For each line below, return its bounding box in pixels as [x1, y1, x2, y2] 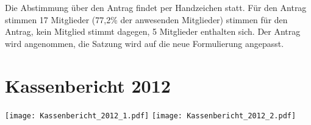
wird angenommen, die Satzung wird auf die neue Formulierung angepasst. [5, 37, 284, 49]
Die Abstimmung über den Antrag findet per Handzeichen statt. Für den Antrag [5, 1, 307, 13]
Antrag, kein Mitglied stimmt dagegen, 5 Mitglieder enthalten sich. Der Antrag [5, 25, 301, 38]
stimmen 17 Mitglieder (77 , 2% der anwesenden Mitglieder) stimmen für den [5, 13, 288, 26]
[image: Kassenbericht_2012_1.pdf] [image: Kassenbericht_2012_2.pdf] [5, 111, 296, 120]
